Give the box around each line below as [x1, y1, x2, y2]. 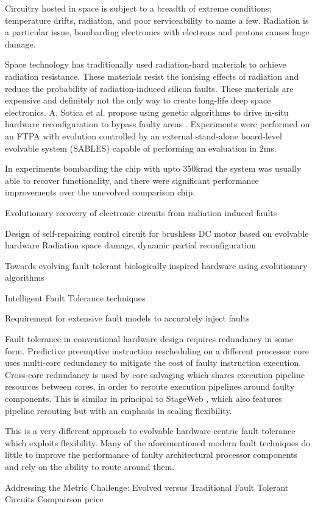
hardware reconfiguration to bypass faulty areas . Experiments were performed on [5, 118, 310, 130]
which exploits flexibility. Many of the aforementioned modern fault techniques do [5, 436, 311, 449]
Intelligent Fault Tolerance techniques [5, 291, 146, 304]
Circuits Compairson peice [5, 493, 104, 505]
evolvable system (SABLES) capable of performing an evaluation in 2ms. [5, 141, 277, 154]
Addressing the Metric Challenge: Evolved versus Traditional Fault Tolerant [5, 480, 289, 493]
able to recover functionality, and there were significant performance [5, 174, 259, 186]
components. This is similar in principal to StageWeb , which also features [5, 392, 282, 405]
